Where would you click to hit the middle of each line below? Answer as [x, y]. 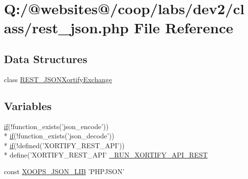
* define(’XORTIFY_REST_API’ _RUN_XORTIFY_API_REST [106, 155]
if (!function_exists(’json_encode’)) [56, 126]
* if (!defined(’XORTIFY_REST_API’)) [64, 145]
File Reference [183, 28]
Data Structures [46, 58]
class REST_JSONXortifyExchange [58, 79]
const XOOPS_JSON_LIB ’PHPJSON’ [64, 171]
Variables [28, 105]
